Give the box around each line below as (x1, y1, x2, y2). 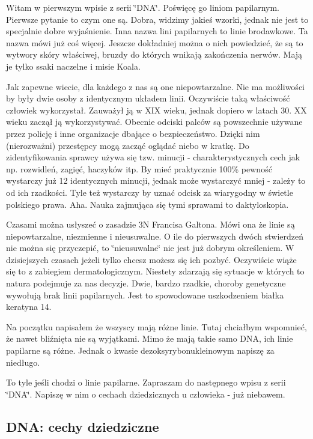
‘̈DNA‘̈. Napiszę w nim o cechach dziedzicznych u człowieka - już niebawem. (6, 387, 285, 400)
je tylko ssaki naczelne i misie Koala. (6, 59, 141, 72)
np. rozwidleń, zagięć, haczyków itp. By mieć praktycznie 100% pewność (6, 162, 272, 175)
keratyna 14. (6, 300, 52, 313)
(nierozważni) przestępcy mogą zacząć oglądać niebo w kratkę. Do (6, 139, 249, 151)
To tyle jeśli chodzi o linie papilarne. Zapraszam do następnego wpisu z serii (6, 376, 286, 389)
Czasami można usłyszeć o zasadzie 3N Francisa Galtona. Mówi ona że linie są (6, 218, 295, 231)
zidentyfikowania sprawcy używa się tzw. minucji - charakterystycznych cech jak (6, 151, 300, 163)
